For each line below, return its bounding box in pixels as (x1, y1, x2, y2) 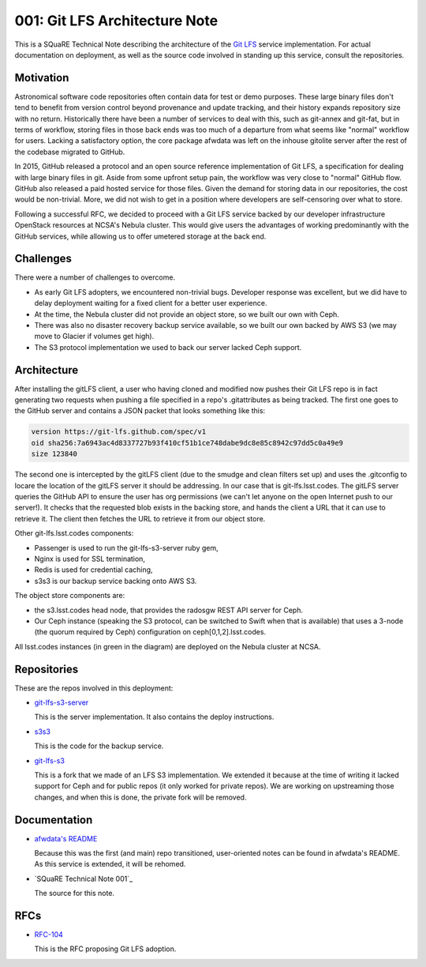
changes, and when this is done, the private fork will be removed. (34, 792, 247, 802)
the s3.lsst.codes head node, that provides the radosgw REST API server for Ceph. (34, 605, 304, 615)
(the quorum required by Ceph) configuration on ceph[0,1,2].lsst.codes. (34, 627, 267, 637)
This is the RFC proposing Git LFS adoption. (34, 944, 177, 954)
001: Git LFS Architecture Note (14, 12, 219, 29)
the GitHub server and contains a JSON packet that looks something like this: (14, 406, 266, 416)
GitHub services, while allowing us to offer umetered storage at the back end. (14, 231, 267, 241)
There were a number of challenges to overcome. (14, 273, 176, 282)
